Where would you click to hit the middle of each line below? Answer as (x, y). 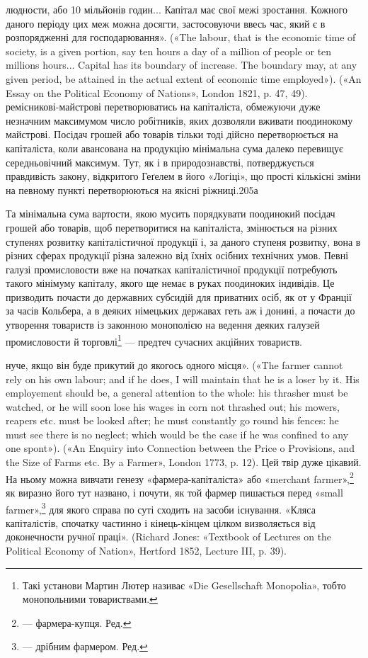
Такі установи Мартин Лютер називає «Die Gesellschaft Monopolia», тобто (184, 585)
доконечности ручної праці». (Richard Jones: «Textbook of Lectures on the (169, 537)
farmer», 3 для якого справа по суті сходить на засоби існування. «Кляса (161, 508)
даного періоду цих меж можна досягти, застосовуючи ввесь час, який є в (166, 23)
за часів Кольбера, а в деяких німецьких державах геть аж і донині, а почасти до (180, 311)
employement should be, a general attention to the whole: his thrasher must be (177, 393)
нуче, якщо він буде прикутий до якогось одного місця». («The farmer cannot (174, 364)
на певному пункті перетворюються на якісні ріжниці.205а (132, 189)
